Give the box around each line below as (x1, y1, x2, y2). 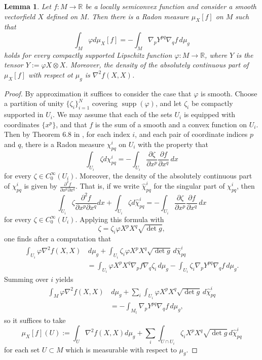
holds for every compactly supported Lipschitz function (4, 49, 172, 60)
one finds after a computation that (4, 233, 111, 244)
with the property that (138, 138, 208, 149)
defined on (46, 11, 78, 21)
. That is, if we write (75, 181, 140, 191)
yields (55, 274, 73, 284)
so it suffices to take (4, 314, 66, 325)
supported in (4, 109, 44, 120)
